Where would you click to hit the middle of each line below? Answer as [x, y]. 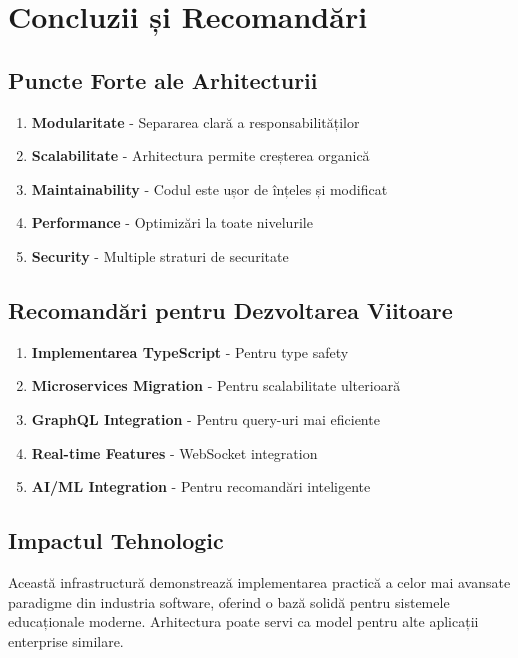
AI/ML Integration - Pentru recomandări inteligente [201, 486]
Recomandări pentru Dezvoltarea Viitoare [230, 309]
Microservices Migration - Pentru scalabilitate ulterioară [216, 385]
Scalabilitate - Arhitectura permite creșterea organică [200, 155]
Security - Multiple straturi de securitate [160, 255]
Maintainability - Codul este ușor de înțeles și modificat [209, 188]
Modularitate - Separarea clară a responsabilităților [195, 121]
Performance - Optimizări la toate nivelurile [172, 222]
